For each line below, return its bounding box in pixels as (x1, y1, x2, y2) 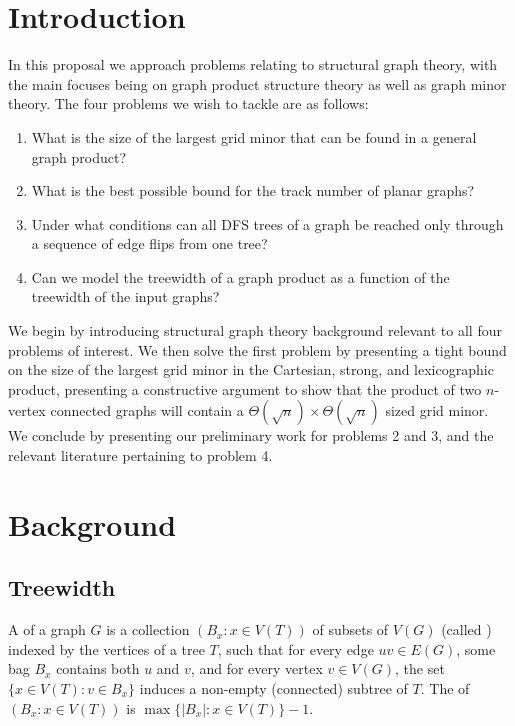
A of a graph (8, 619, 86, 640)
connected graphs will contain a (50, 400, 244, 421)
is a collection (106, 619, 190, 640)
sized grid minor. (385, 400, 489, 421)
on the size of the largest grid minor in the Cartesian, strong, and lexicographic (8, 359, 494, 380)
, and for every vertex (190, 658, 323, 679)
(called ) (441, 619, 492, 640)
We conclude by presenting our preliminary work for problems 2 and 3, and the (8, 425, 494, 446)
